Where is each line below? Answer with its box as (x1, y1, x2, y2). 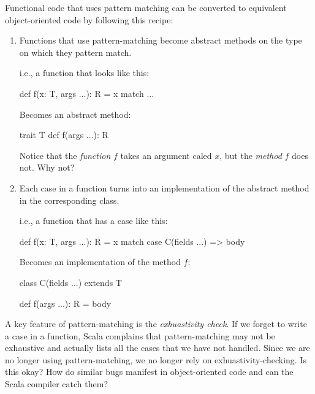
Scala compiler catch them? (5, 377, 108, 390)
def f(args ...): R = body (19, 296, 112, 309)
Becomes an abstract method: (19, 107, 131, 120)
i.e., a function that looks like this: (19, 66, 150, 79)
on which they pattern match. (19, 45, 132, 58)
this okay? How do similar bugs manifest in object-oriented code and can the (5, 365, 294, 378)
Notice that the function (19, 149, 111, 161)
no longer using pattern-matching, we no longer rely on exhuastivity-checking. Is (5, 353, 306, 366)
